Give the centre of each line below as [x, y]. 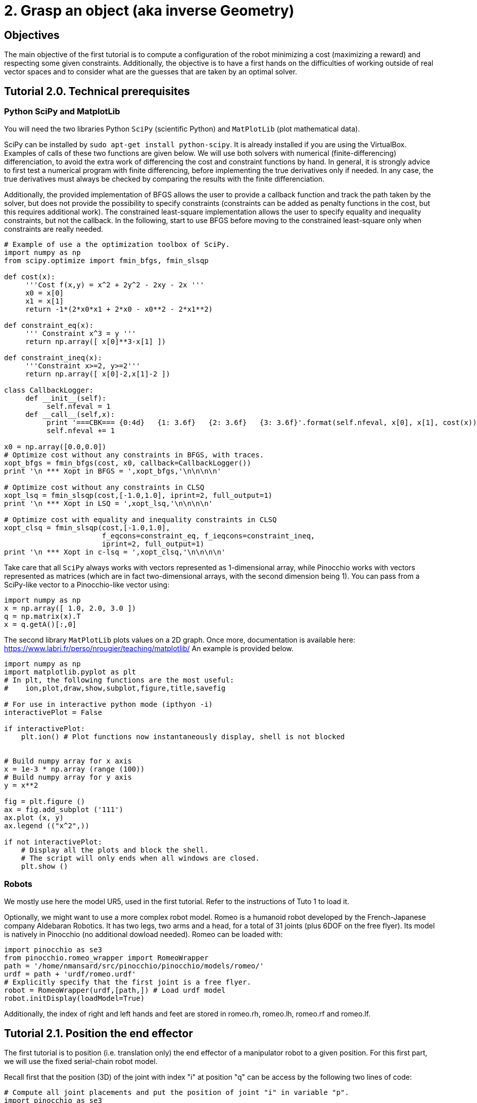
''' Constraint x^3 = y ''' [81, 334]
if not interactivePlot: [53, 842]
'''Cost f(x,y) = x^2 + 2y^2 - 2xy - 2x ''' [115, 285]
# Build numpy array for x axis [68, 761]
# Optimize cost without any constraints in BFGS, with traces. [134, 455]
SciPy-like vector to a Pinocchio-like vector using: [87, 585]
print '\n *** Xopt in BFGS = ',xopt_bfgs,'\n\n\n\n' [113, 471]
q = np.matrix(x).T [42, 617]
